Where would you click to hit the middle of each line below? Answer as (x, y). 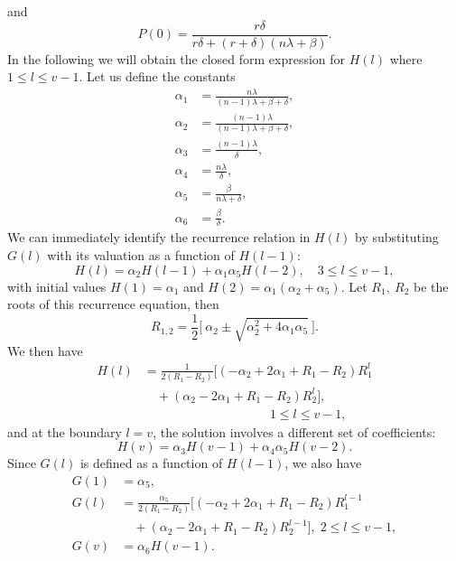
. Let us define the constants (157, 76)
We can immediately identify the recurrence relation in (159, 237)
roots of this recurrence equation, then (113, 304)
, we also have (323, 463)
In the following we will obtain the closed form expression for (177, 58)
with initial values (57, 286)
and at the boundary (65, 431)
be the (431, 286)
